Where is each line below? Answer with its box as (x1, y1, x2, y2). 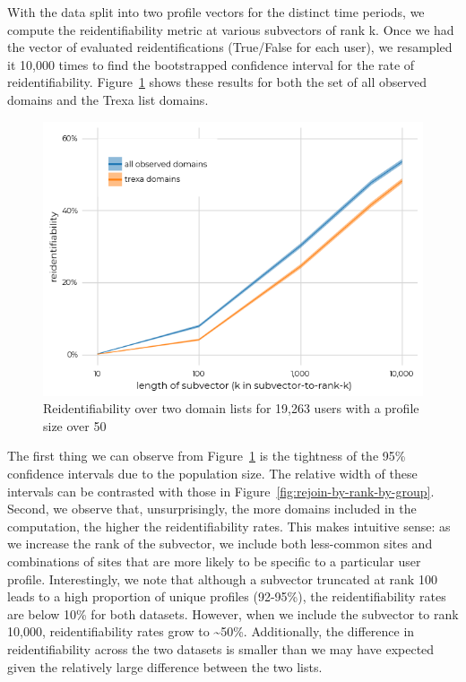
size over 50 (43, 416, 107, 435)
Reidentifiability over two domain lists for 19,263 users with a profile (43, 399, 419, 418)
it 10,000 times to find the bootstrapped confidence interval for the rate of (7, 55, 415, 73)
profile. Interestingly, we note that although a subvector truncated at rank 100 (7, 569, 437, 588)
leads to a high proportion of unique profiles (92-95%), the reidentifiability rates (7, 587, 446, 606)
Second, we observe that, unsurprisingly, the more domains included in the (7, 499, 417, 518)
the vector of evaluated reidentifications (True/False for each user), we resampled (7, 38, 453, 56)
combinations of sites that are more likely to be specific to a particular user (7, 552, 421, 570)
